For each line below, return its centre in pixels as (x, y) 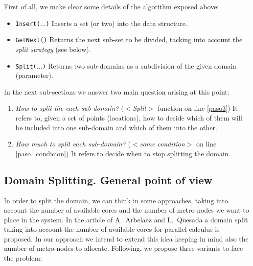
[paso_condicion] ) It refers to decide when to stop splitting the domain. (123, 153)
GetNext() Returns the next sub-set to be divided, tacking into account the (129, 39)
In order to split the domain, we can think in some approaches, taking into (116, 200)
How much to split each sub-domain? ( (73, 144)
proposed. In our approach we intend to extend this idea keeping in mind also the (126, 238)
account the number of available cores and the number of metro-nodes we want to (126, 210)
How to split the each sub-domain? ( (69, 108)
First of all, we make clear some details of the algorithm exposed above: (112, 6)
